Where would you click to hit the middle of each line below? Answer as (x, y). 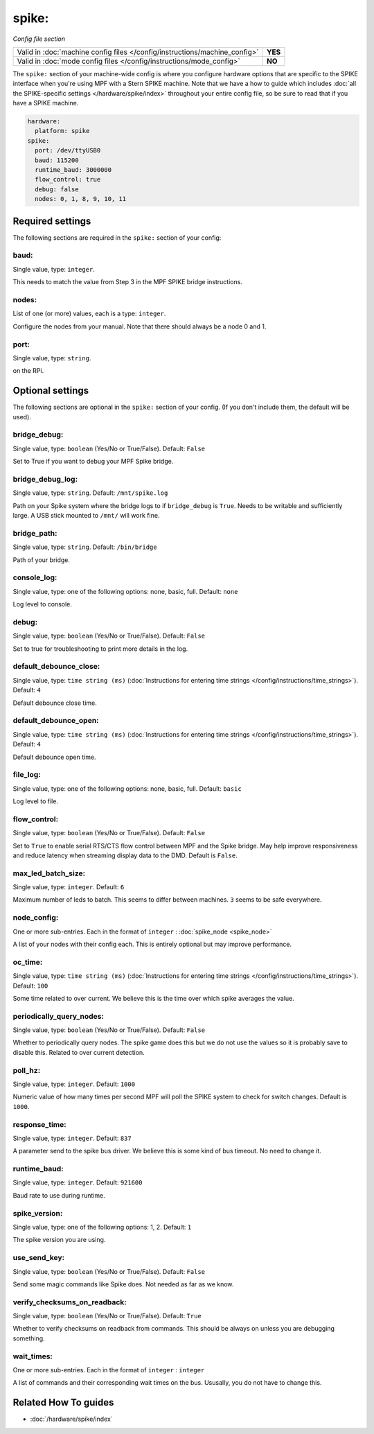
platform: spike (62, 131)
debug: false (57, 189)
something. (29, 1338)
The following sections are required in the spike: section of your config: (117, 237)
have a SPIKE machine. (46, 103)
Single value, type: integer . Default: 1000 (74, 1084)
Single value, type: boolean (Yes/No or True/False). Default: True (107, 1316)
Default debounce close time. (55, 703)
